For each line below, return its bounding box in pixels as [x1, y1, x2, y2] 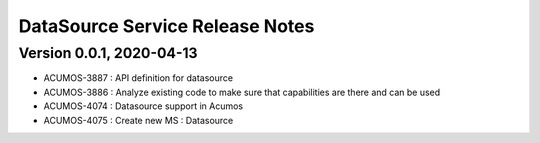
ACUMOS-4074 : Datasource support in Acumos [43, 100, 244, 112]
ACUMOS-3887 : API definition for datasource [43, 72, 234, 84]
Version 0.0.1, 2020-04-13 [18, 44, 198, 62]
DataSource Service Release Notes [18, 15, 315, 37]
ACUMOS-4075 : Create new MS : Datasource [43, 114, 234, 126]
